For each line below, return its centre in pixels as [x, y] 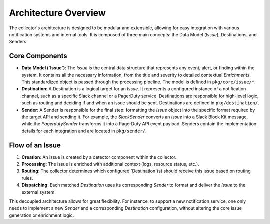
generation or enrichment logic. [42, 215]
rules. [27, 178]
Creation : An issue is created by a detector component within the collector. [99, 157]
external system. [39, 192]
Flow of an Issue [35, 145]
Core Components [38, 56]
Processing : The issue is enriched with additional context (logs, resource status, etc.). [110, 164]
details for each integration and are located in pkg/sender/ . [84, 131]
